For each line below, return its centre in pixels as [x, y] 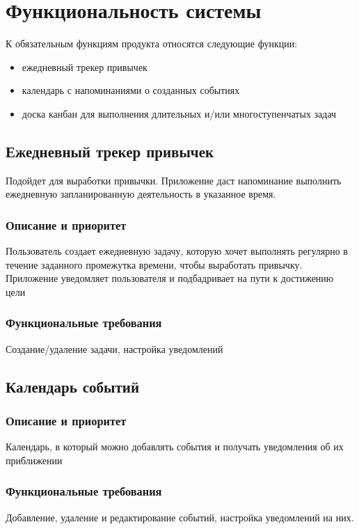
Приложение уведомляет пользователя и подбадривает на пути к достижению [170, 278]
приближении [34, 460]
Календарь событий [73, 386]
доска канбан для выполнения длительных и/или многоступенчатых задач [179, 113]
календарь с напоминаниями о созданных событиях [131, 90]
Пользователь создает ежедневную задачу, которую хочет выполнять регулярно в [177, 251]
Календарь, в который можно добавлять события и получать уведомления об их [175, 447]
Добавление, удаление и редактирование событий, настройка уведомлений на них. [180, 517]
